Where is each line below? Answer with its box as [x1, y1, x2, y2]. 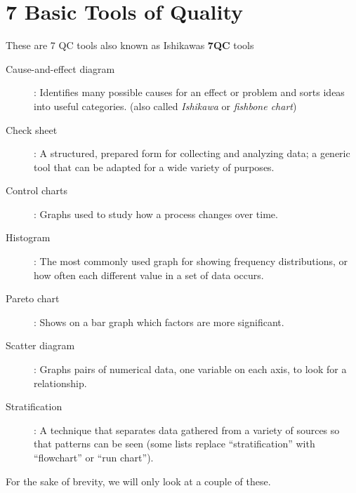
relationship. [34, 375, 87, 390]
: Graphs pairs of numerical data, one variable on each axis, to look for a [34, 362, 347, 377]
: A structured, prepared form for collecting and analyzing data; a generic [34, 146, 350, 161]
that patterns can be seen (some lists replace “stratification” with [34, 436, 315, 451]
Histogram [6, 230, 51, 245]
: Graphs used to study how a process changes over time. [34, 206, 278, 221]
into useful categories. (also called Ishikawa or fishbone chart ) [34, 98, 297, 113]
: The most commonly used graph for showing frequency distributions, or [34, 254, 348, 269]
